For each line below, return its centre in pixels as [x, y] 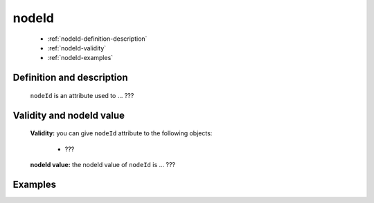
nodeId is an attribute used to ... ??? [82, 95]
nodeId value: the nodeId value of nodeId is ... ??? [103, 164]
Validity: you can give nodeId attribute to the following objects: [121, 133]
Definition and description [70, 78]
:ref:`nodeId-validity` [77, 48]
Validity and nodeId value [69, 115]
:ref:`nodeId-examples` [80, 58]
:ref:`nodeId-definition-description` [97, 39]
